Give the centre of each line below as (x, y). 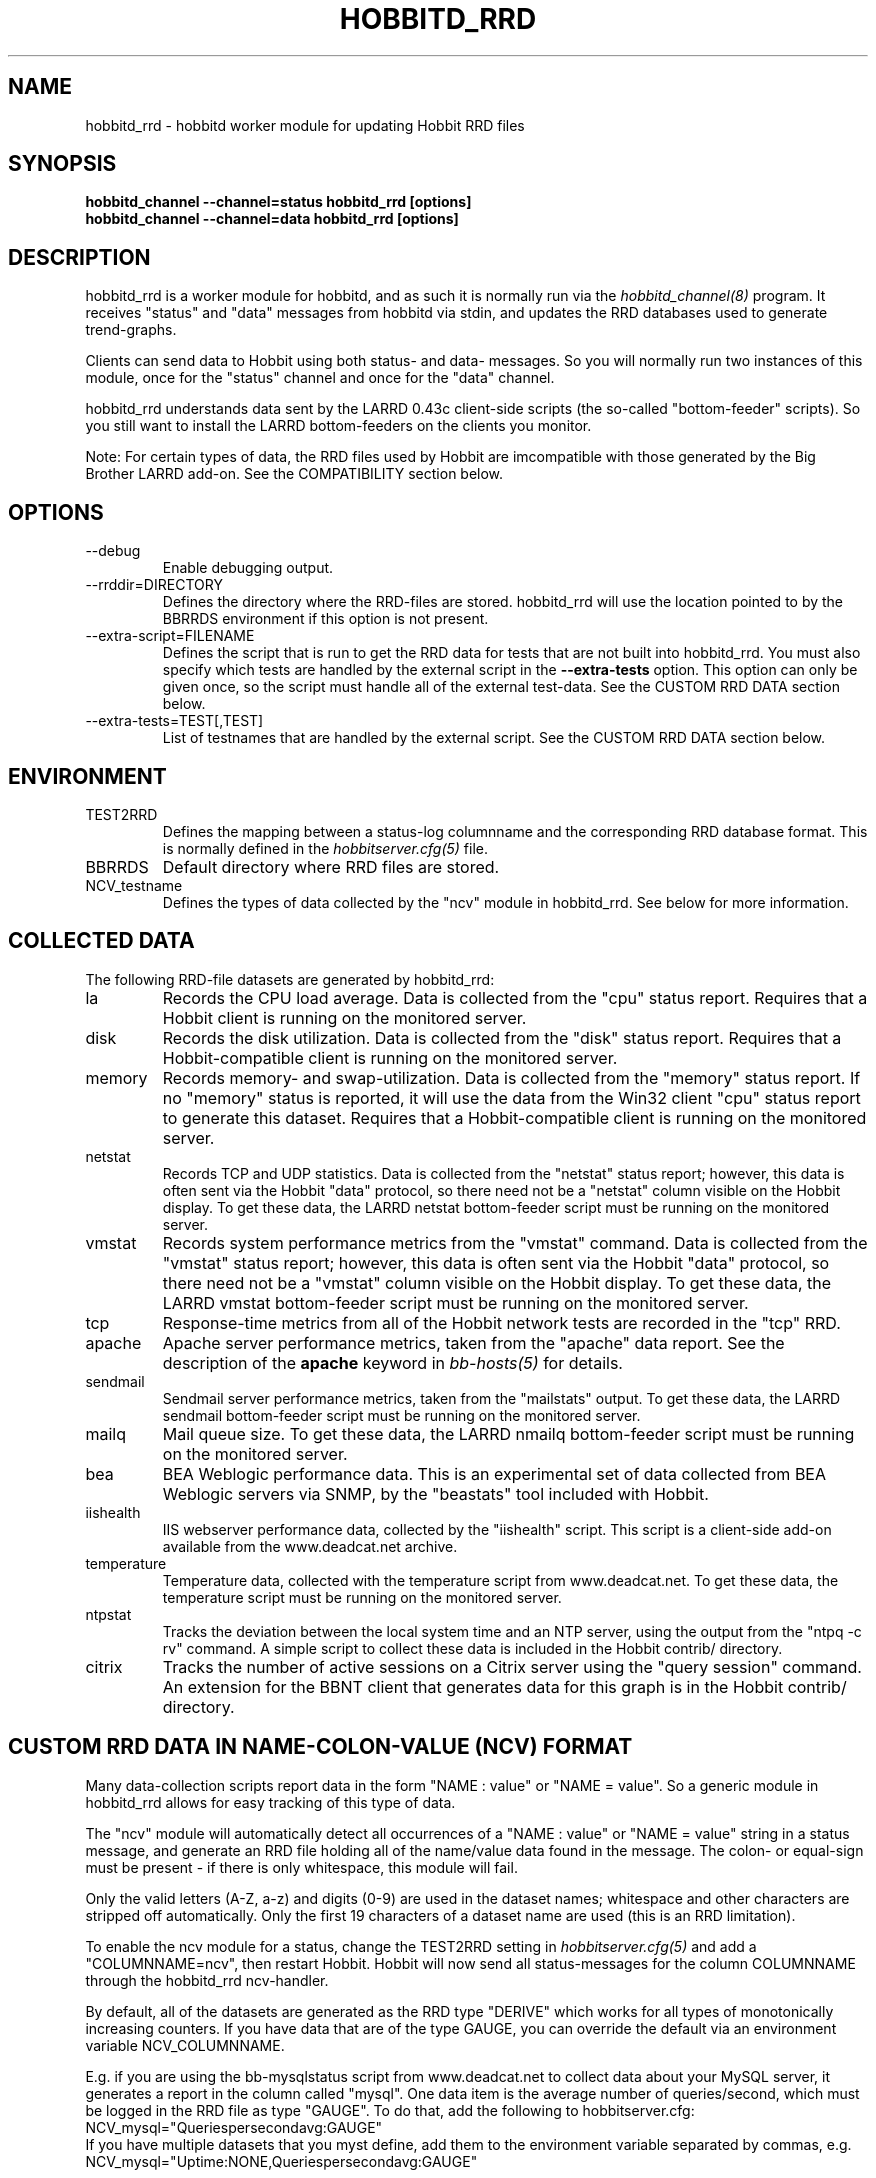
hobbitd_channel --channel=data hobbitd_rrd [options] (272, 219)
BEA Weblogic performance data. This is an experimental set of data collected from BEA (494, 1473)
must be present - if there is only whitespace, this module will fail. (301, 1867)
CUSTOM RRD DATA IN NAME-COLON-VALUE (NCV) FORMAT (320, 1747)
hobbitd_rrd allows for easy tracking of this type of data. (270, 1802)
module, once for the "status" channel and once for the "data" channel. (320, 378)
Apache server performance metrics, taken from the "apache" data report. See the (473, 1342)
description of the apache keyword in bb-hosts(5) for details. (392, 1362)
